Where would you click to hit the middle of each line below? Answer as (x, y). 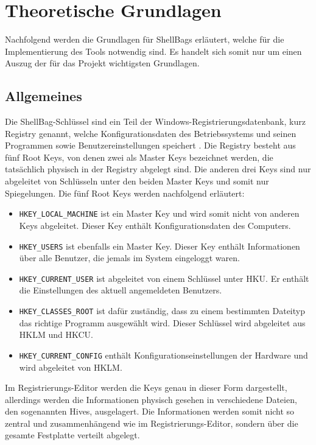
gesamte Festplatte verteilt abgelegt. (72, 435)
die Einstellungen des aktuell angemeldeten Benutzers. (121, 290)
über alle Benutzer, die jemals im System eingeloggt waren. (129, 258)
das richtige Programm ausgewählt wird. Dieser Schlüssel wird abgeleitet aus (162, 322)
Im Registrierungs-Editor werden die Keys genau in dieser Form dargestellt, (146, 387)
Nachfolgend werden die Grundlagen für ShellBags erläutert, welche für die (145, 39)
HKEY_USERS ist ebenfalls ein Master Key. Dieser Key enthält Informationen (160, 246)
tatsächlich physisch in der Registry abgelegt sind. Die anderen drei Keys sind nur (158, 169)
